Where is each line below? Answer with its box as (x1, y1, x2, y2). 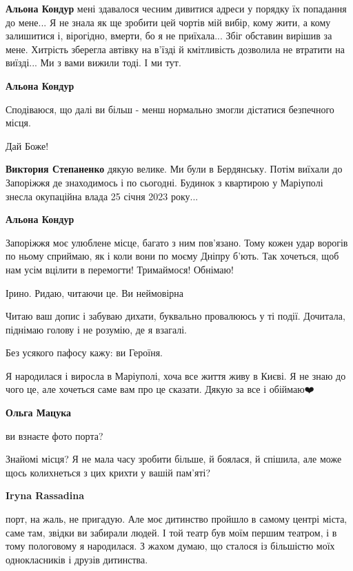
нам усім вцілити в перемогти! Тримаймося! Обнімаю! (6, 262, 234, 276)
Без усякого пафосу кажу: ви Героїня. (6, 345, 163, 360)
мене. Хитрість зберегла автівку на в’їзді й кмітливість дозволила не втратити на (6, 41, 345, 56)
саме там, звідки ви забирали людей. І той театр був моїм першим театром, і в (6, 525, 337, 539)
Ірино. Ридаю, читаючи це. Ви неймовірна (6, 285, 184, 300)
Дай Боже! (6, 138, 49, 153)
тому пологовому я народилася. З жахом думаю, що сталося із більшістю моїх (6, 539, 335, 553)
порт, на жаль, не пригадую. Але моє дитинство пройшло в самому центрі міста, (6, 512, 347, 526)
